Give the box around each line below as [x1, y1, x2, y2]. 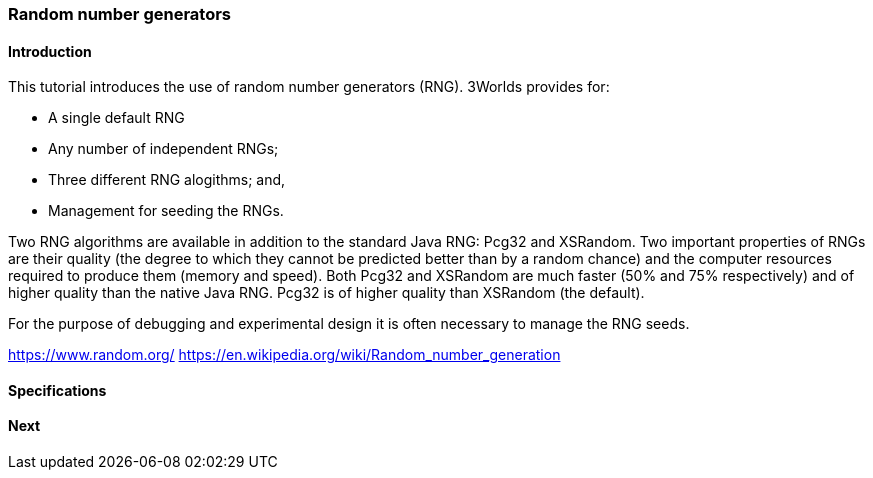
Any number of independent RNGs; [48, 140, 279, 158]
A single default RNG [48, 109, 185, 127]
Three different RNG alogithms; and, [48, 171, 286, 189]
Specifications [8, 381, 107, 399]
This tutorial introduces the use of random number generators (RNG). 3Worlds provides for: [8, 78, 610, 96]
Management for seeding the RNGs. [48, 202, 284, 220]
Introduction [8, 42, 92, 60]
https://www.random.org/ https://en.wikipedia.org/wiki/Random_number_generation [8, 346, 561, 364]
